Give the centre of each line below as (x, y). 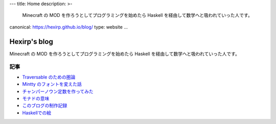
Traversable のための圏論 (49, 77)
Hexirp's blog (31, 42)
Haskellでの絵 (37, 113)
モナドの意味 (36, 98)
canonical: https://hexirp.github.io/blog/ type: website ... (68, 27)
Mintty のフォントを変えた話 (52, 84)
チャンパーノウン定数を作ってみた (58, 91)
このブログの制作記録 (45, 106)
